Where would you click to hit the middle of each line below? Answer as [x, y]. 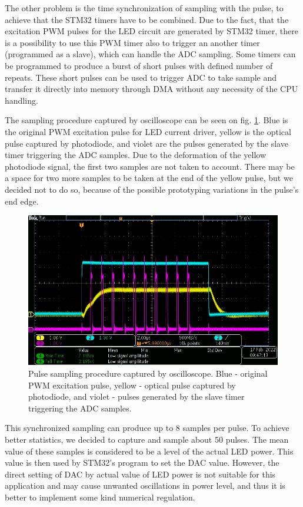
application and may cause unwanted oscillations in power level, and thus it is [145, 485]
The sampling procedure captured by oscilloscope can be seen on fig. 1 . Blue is [146, 120]
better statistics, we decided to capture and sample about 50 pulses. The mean [147, 439]
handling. [21, 100]
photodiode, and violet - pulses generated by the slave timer [136, 396]
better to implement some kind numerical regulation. [100, 497]
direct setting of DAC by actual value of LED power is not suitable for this [140, 474]
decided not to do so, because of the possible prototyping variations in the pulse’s [152, 189]
